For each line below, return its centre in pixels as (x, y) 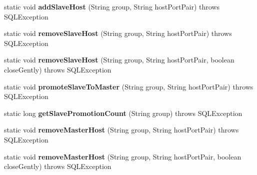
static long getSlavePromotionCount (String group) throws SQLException (123, 113)
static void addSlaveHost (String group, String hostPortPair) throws (112, 6)
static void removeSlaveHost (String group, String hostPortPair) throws (118, 33)
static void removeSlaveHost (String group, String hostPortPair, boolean (119, 60)
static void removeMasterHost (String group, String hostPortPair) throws (121, 130)
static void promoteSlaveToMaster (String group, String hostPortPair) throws (129, 86)
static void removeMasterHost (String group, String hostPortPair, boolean (123, 156)
